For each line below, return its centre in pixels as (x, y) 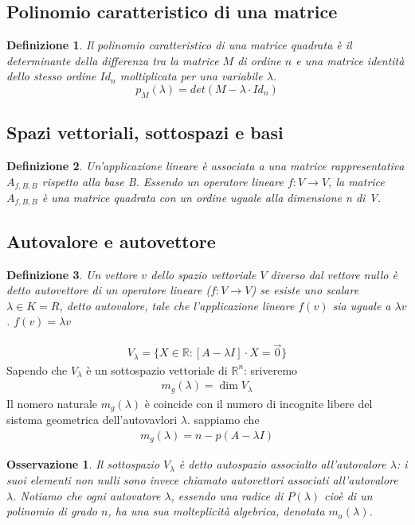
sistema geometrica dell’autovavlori (92, 420)
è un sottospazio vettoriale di (157, 369)
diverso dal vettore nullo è (334, 274)
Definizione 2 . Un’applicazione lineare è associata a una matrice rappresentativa (206, 165)
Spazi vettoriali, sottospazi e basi (145, 132)
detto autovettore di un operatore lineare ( (109, 290)
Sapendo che (37, 369)
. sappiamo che (223, 420)
